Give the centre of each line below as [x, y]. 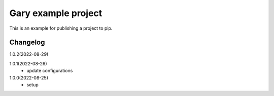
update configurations [50, 71]
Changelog [27, 42]
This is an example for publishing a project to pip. [61, 28]
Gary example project [56, 13]
